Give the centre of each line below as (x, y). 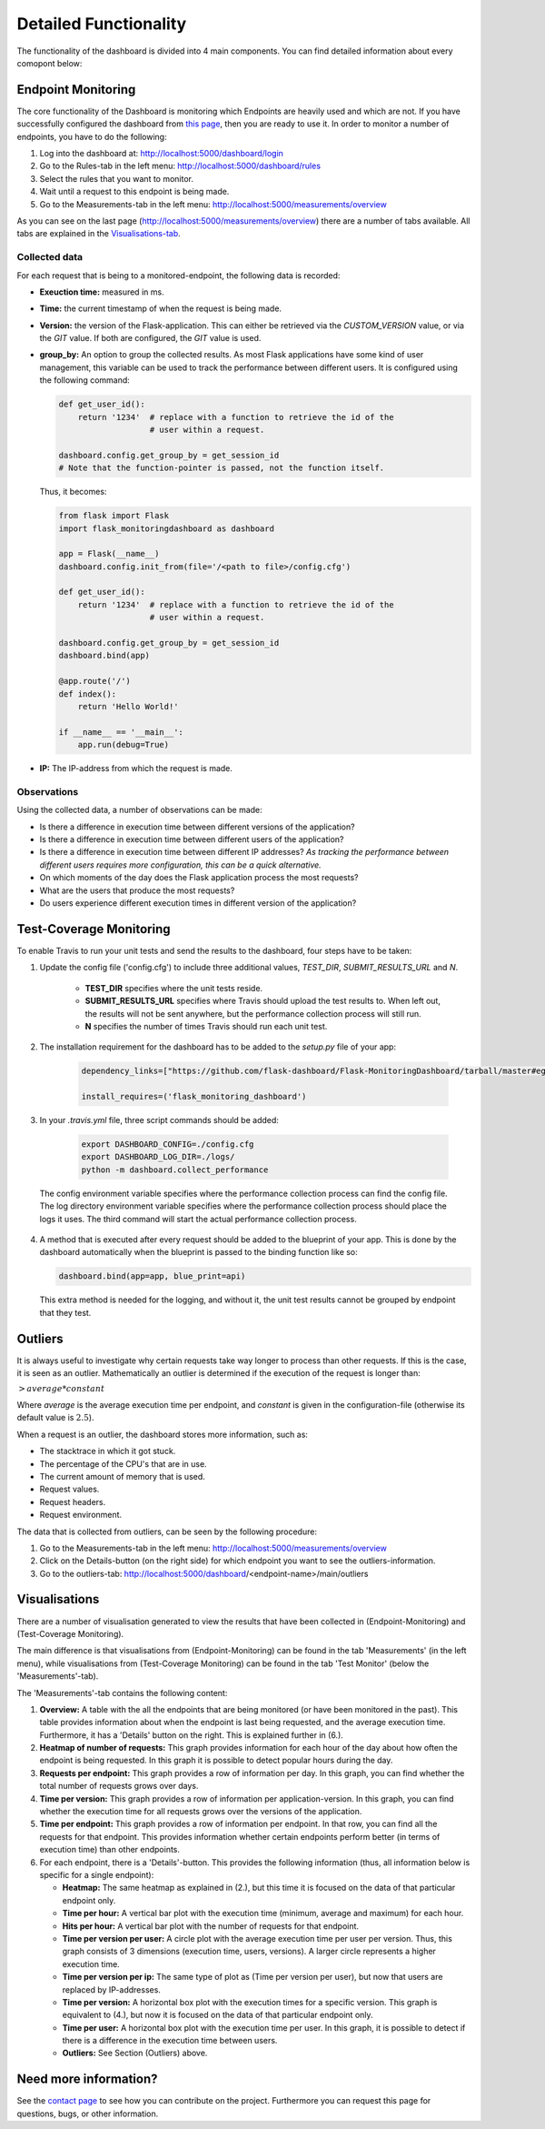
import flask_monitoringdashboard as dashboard (166, 528)
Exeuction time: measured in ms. (102, 292)
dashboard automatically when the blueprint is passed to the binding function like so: (198, 1252)
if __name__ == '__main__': (121, 732)
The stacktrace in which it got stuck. (108, 1451)
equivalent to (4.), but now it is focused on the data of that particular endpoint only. (218, 2015)
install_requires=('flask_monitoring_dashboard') (194, 1097)
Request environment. (81, 1515)
